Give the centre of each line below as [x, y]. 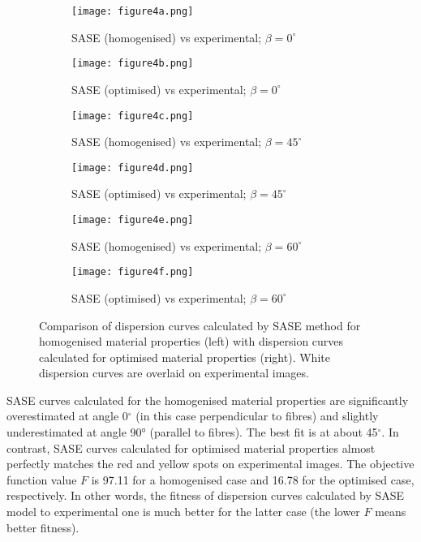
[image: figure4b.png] [133, 64]
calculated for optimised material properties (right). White [185, 357]
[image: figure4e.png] [133, 220]
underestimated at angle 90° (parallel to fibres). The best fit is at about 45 [192, 432]
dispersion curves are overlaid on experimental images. [174, 373]
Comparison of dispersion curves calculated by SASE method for [200, 325]
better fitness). [43, 527]
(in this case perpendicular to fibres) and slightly [257, 416]
